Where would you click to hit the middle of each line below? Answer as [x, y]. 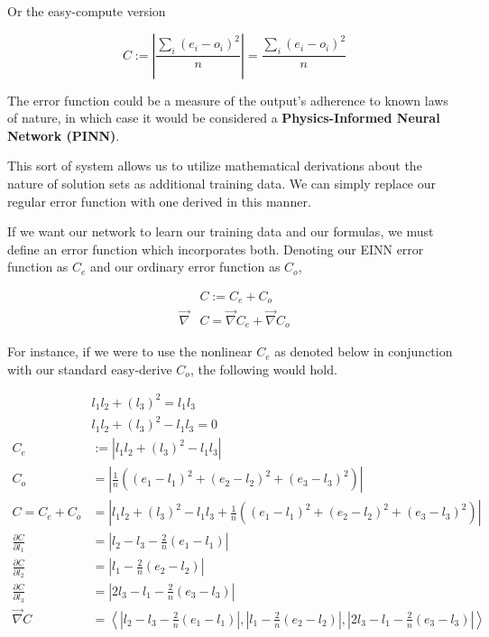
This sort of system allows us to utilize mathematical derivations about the [215, 166]
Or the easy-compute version [87, 11]
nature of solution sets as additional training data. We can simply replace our [222, 183]
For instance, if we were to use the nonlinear [130, 351]
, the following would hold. [263, 369]
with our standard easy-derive [90, 369]
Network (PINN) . [64, 135]
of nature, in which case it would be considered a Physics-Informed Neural [224, 118]
